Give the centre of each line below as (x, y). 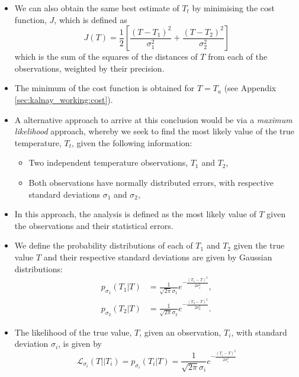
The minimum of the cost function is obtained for (105, 88)
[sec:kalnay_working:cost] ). (64, 99)
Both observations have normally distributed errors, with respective (151, 182)
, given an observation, (180, 332)
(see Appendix (250, 88)
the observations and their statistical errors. (94, 225)
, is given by (80, 344)
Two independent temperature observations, (108, 162)
